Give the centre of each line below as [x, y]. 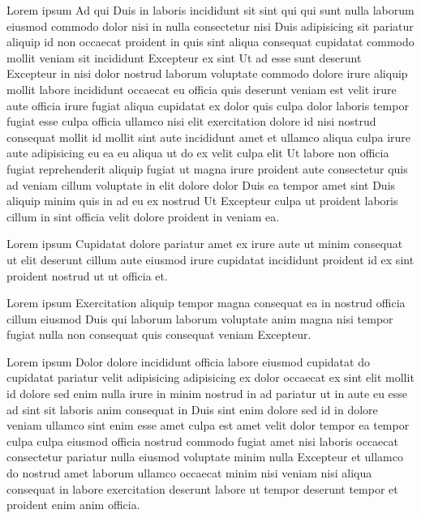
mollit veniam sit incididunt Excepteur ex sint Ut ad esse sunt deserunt [184, 57]
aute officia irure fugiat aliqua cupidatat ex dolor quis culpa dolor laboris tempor [208, 105]
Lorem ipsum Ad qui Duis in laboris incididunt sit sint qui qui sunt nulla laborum [210, 10]
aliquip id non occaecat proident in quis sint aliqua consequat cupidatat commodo [210, 42]
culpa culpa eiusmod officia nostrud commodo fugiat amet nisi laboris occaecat [202, 441]
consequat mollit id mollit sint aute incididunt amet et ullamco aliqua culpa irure [209, 137]
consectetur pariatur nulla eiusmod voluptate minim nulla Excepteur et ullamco [205, 457]
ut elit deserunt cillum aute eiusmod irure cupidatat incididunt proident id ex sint [210, 259]
